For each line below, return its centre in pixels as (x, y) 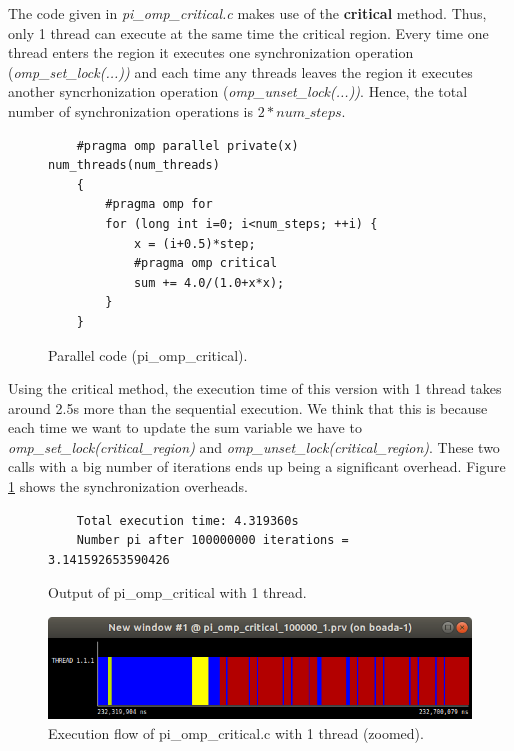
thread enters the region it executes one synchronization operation (211, 52)
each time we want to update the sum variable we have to (185, 427)
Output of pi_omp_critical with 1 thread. (177, 592)
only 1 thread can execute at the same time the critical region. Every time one (248, 32)
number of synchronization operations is (130, 110)
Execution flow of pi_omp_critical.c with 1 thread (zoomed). (236, 733)
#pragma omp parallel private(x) (187, 145)
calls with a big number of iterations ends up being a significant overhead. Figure (257, 466)
